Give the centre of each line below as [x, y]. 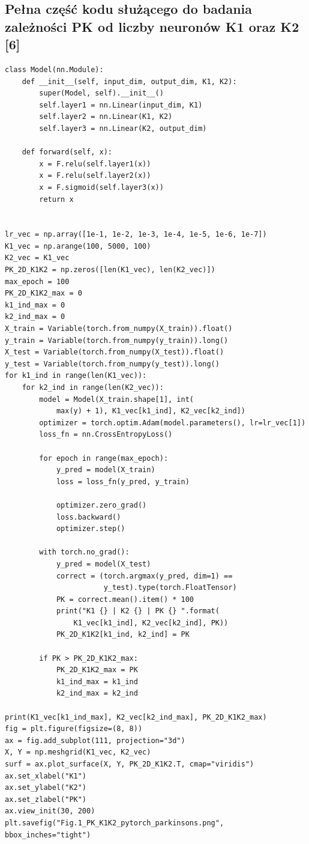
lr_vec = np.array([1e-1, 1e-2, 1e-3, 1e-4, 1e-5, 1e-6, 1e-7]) [136, 235]
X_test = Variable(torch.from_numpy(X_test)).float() [115, 352]
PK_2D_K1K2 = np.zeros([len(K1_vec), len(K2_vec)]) [110, 270]
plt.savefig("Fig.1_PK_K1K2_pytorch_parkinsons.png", [115, 823]
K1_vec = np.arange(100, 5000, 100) [78, 246]
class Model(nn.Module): [54, 69]
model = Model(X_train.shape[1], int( [116, 399]
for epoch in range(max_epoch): [104, 458]
